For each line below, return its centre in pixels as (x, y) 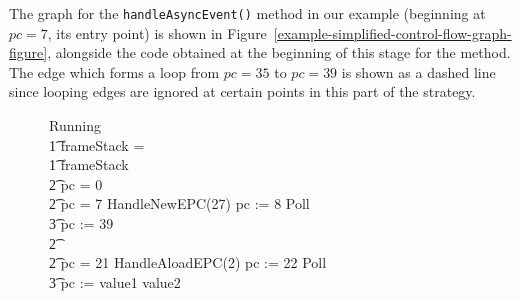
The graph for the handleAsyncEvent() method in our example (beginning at (247, 13)
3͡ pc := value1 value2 (115, 281)
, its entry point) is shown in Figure (157, 32)
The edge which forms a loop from (114, 71)
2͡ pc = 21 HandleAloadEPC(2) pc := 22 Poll (188, 262)
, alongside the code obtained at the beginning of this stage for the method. (279, 52)
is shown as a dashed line (418, 71)
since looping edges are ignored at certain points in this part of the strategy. (242, 91)
